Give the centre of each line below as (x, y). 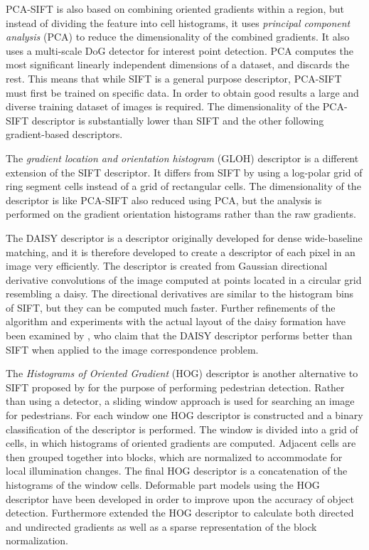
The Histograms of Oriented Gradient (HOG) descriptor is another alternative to (182, 373)
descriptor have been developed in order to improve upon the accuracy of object (180, 498)
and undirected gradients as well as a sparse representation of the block (161, 526)
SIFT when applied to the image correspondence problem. (132, 349)
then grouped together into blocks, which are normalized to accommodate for (174, 456)
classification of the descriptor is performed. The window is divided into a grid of (182, 429)
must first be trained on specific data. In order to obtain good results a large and (182, 92)
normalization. (37, 540)
